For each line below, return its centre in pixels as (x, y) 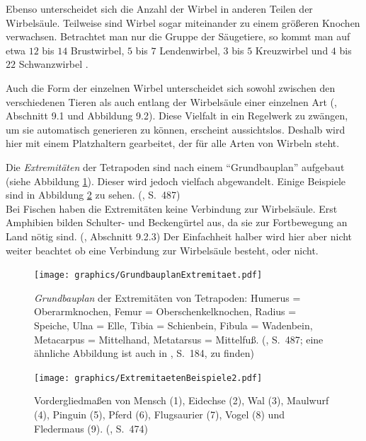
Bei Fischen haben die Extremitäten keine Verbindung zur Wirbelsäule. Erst (172, 208)
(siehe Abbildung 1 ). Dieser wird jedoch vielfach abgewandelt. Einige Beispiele (176, 181)
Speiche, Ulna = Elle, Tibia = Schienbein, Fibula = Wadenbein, (173, 325)
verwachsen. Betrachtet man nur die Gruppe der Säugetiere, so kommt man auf (178, 36)
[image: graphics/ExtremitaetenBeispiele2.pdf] (148, 378)
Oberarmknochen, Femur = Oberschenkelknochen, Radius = (165, 311)
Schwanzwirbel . (53, 64)
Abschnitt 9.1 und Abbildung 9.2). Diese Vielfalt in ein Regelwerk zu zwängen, (177, 116)
